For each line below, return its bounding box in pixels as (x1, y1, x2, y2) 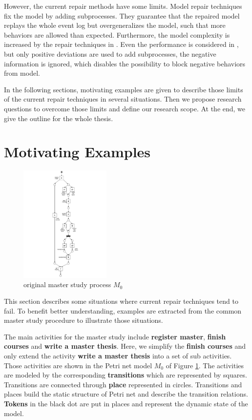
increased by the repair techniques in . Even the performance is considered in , (4, 39, 239, 49)
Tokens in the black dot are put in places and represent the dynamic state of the (4, 398, 248, 408)
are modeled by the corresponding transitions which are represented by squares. (4, 370, 247, 380)
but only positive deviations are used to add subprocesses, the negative (4, 48, 216, 59)
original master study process (23, 279, 111, 290)
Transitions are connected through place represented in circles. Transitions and (4, 379, 242, 389)
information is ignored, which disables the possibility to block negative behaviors (4, 58, 246, 68)
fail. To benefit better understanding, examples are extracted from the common (4, 305, 242, 315)
